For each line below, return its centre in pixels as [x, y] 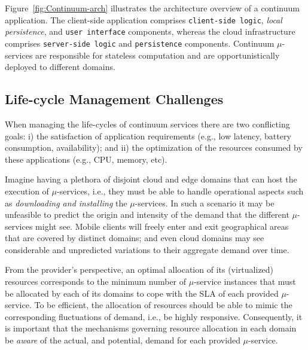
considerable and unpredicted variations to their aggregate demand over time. [147, 249]
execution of [27, 191]
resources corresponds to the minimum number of [96, 281]
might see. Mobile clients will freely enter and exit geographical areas [162, 226]
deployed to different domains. [60, 67]
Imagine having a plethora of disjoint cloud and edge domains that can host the [151, 179]
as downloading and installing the [66, 203]
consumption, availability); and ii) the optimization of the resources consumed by [154, 147]
